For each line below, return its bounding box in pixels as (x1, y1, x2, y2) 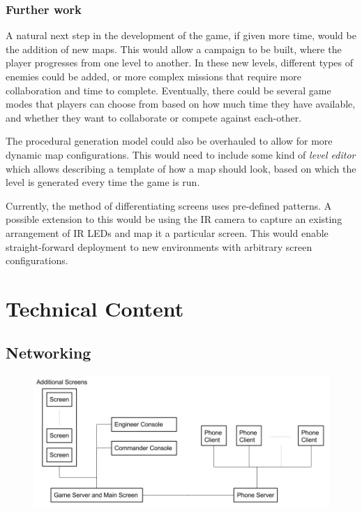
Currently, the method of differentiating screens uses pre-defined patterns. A (6, 198, 332, 212)
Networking (6, 342, 91, 363)
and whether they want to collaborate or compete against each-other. (6, 110, 302, 124)
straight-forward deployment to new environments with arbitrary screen (6, 239, 312, 254)
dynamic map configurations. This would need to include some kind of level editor (6, 147, 356, 161)
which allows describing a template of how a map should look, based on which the (6, 161, 356, 175)
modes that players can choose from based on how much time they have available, (6, 96, 356, 111)
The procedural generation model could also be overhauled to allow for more (6, 133, 333, 148)
